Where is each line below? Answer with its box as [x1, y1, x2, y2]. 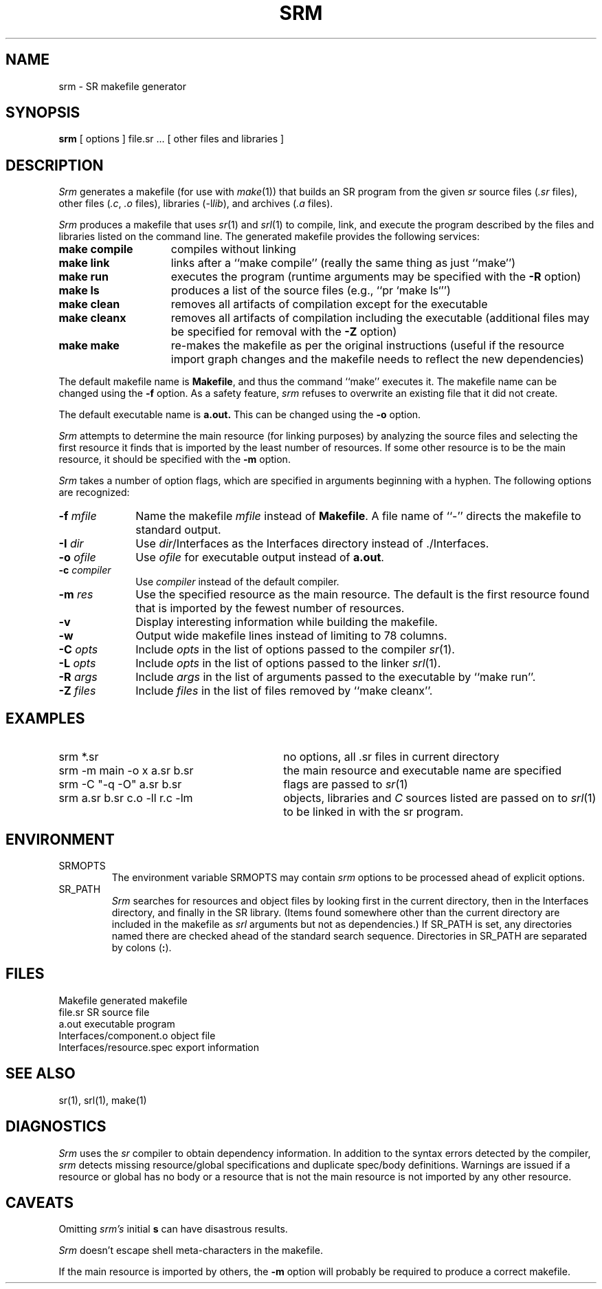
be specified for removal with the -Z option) [170, 325, 397, 339]
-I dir [58, 537, 84, 551]
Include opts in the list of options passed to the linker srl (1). [135, 656, 441, 671]
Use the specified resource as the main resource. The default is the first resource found [135, 587, 590, 602]
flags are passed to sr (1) [283, 777, 408, 792]
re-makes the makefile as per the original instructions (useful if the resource [170, 338, 565, 353]
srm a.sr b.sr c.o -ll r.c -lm [58, 791, 193, 805]
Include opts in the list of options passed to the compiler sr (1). [135, 642, 455, 657]
